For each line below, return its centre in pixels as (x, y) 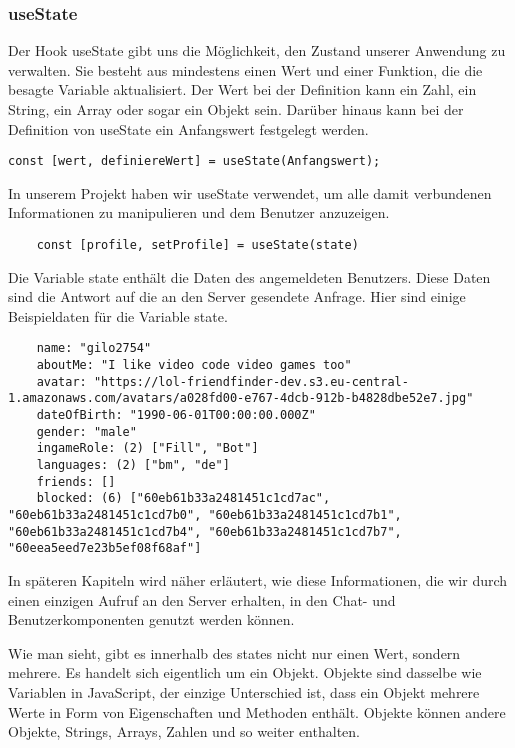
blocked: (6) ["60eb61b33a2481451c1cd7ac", (183, 498)
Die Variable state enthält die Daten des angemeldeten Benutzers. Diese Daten (249, 276)
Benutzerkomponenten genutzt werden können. (151, 619)
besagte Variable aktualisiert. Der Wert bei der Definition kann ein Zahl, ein (242, 89)
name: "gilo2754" (94, 348)
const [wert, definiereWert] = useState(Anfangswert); (194, 161)
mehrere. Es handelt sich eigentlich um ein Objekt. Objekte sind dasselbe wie (245, 672)
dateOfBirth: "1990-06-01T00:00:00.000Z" (176, 415)
